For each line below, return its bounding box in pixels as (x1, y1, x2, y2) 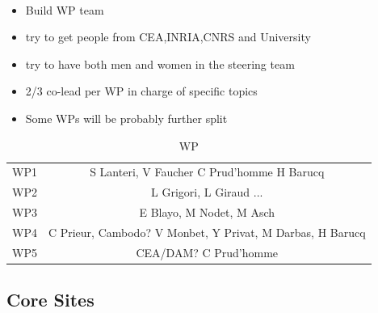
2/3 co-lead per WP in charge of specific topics (25, 82, 258, 99)
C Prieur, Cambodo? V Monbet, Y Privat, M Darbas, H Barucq (48, 223, 366, 240)
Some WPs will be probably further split (25, 109, 228, 126)
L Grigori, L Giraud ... (151, 184, 263, 201)
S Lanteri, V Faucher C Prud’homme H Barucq (90, 163, 325, 180)
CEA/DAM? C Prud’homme (136, 243, 279, 260)
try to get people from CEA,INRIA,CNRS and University (25, 28, 311, 45)
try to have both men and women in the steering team (25, 55, 295, 72)
